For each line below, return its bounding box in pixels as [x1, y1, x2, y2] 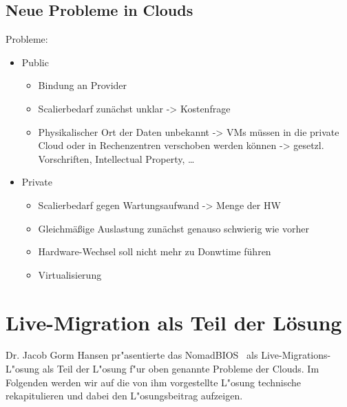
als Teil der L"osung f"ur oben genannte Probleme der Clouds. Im [42, 361, 319, 376]
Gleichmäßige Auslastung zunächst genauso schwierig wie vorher [38, 221, 309, 235]
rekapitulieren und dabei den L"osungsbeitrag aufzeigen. [6, 388, 243, 403]
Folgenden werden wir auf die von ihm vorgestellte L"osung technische [6, 375, 302, 389]
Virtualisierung [38, 267, 102, 281]
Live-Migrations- [261, 348, 331, 362]
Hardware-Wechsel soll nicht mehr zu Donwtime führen [38, 244, 271, 259]
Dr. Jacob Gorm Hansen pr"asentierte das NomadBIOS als [6, 348, 258, 362]
